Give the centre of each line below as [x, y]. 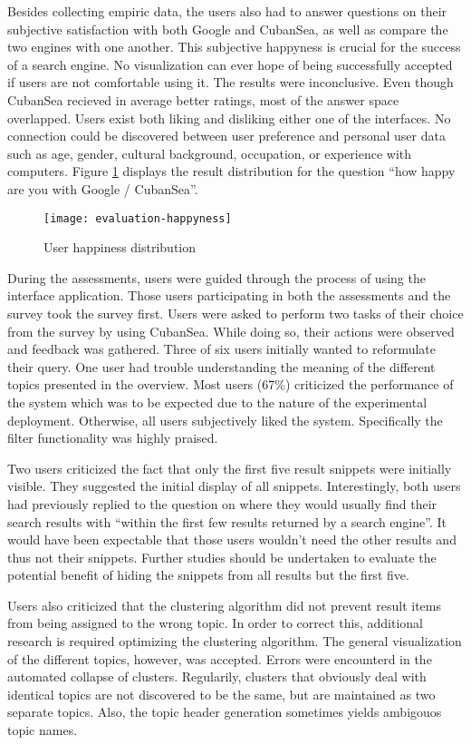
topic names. [43, 730]
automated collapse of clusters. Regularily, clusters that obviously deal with [217, 676]
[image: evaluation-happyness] [138, 218]
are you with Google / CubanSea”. [103, 188]
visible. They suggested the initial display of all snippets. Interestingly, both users [234, 486]
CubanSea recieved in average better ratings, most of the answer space [203, 99]
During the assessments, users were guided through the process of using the [216, 277]
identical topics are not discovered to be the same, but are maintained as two [221, 694]
